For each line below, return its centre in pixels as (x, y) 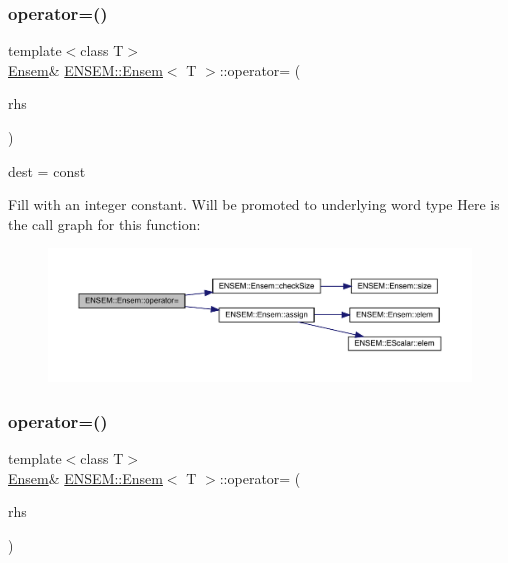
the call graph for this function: (104, 223)
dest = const (47, 170)
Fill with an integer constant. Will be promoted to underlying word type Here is (254, 204)
